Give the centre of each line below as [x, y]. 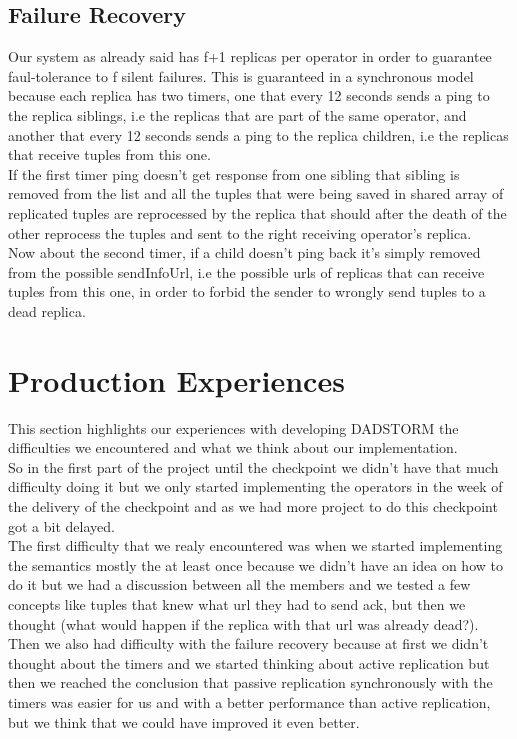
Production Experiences [176, 379]
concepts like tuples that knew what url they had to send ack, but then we [237, 603]
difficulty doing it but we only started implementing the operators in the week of [255, 486]
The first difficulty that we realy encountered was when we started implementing [255, 545]
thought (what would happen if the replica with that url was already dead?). [243, 623]
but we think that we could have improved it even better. [184, 721]
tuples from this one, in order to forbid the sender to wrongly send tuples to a [247, 291]
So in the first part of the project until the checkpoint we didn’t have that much [253, 466]
